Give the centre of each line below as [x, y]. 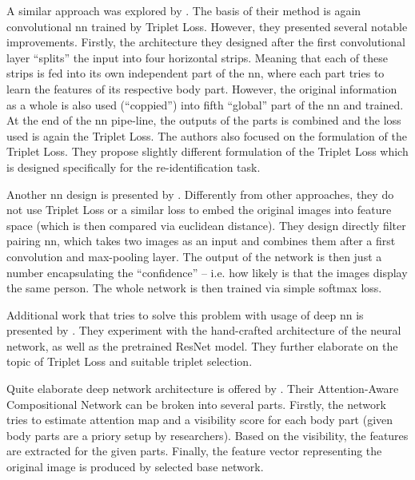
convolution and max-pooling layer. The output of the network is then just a [194, 256]
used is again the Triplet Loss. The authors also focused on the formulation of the [207, 135]
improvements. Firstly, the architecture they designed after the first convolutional [206, 42]
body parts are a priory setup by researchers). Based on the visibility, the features [207, 435]
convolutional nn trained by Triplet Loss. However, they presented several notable [207, 26]
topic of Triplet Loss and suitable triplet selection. [130, 361]
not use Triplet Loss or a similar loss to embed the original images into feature [199, 210]
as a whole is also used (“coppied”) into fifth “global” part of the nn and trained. [205, 104]
